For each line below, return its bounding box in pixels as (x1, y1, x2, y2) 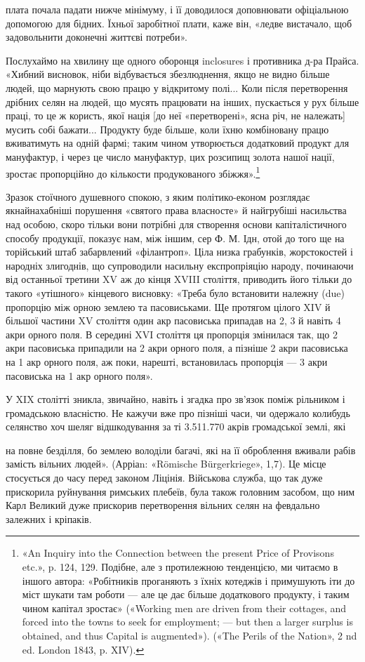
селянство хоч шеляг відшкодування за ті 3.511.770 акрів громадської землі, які (6, 419, 346, 434)
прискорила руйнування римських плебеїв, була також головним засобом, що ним (6, 484, 355, 498)
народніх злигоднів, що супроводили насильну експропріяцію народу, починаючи (6, 258, 354, 272)
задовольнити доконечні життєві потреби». (6, 29, 187, 44)
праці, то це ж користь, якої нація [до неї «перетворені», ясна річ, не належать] (6, 108, 345, 123)
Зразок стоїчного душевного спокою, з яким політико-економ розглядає (6, 189, 310, 204)
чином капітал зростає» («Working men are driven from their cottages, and (22, 600, 347, 615)
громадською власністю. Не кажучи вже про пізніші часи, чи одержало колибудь (6, 405, 350, 420)
